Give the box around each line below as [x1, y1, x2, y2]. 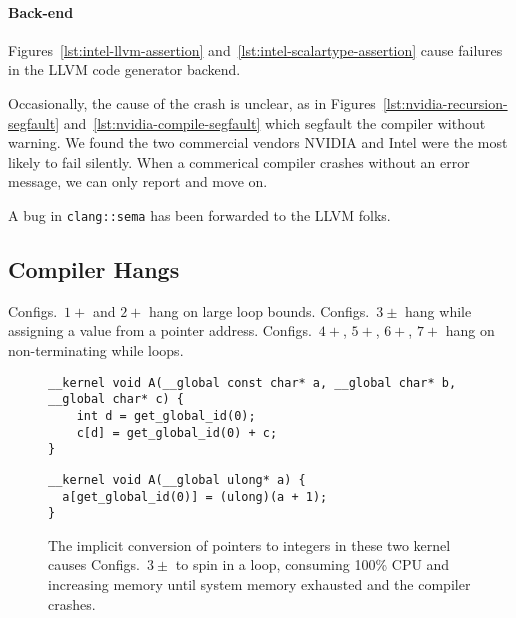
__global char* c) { [48, 392, 185, 407]
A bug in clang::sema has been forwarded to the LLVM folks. [8, 204, 391, 225]
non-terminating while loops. [8, 340, 184, 360]
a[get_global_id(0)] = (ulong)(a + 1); [62, 489, 328, 504]
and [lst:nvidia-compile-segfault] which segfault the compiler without [63, 112, 486, 133]
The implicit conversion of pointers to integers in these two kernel [48, 534, 451, 555]
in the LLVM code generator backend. [8, 59, 241, 80]
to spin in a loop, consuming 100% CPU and [175, 554, 450, 575]
